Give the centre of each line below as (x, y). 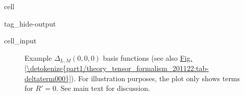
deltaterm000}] (48, 78)
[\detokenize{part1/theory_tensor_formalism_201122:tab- (117, 68)
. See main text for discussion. (103, 88)
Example (38, 57)
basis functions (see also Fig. (148, 57)
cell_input (20, 41)
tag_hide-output (30, 23)
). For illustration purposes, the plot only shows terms (156, 78)
